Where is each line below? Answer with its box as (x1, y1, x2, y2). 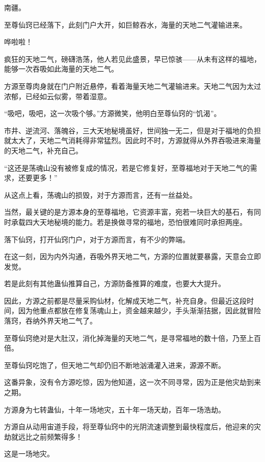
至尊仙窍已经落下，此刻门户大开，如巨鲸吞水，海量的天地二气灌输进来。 (4, 19, 247, 30)
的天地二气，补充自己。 (4, 145, 83, 155)
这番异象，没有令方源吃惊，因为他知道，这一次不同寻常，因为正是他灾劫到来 (4, 377, 261, 387)
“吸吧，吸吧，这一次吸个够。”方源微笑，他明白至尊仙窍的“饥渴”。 (4, 108, 221, 119)
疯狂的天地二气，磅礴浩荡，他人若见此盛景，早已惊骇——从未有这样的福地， (4, 53, 261, 64)
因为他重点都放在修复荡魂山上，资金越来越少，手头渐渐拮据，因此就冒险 (18, 305, 261, 316)
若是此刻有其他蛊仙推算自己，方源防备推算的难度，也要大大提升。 (4, 278, 225, 289)
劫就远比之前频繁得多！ (4, 431, 83, 442)
